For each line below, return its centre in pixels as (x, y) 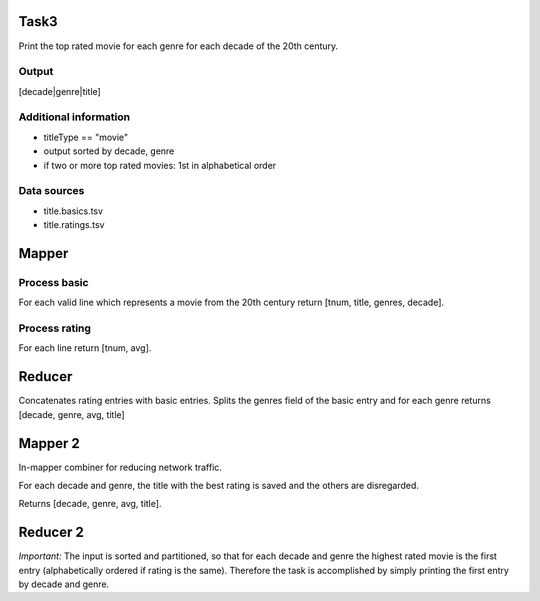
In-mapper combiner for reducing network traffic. (120, 467)
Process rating (55, 328)
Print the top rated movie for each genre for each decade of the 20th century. (178, 46)
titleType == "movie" (86, 137)
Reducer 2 (51, 532)
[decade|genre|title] (60, 91)
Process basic (53, 282)
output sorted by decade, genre (109, 151)
